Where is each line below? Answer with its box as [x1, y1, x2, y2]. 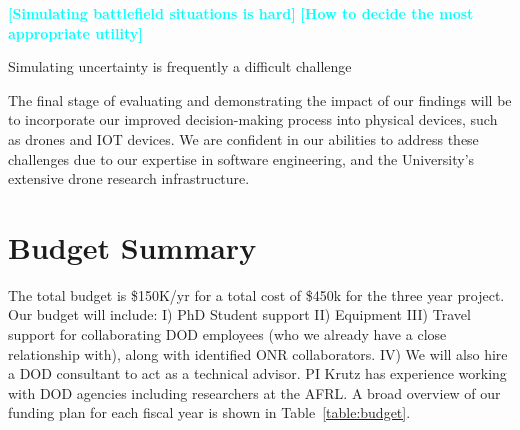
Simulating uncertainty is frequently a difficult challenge [8, 56, 352, 77]
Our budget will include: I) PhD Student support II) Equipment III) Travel [8, 304, 471, 325]
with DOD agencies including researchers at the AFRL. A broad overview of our [8, 382, 501, 403]
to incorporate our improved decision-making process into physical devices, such [8, 109, 498, 130]
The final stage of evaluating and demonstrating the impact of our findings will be [8, 89, 512, 110]
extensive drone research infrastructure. [8, 168, 250, 189]
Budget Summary [8, 226, 257, 267]
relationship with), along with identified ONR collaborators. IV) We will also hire [8, 343, 508, 364]
